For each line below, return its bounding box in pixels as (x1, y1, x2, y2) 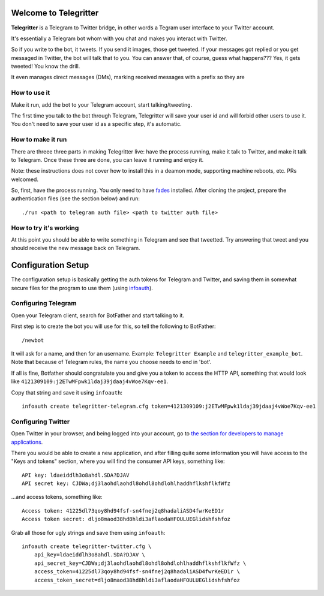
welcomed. (11, 176, 39, 183)
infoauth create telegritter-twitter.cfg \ (22, 543, 152, 550)
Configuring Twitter (11, 417, 70, 426)
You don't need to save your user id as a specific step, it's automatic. (11, 121, 182, 128)
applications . (11, 438, 43, 446)
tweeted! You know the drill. (11, 63, 80, 70)
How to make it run (11, 136, 67, 144)
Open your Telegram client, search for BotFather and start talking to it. (11, 312, 184, 319)
